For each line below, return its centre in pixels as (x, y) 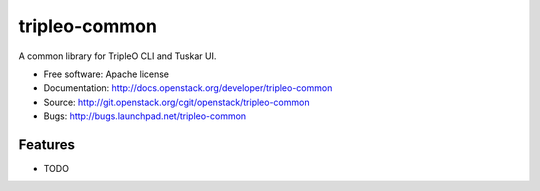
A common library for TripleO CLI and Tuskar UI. (117, 56)
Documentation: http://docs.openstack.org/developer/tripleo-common (188, 88)
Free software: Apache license (106, 74)
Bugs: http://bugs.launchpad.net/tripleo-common (145, 116)
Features (46, 144)
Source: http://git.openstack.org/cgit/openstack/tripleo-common (176, 102)
